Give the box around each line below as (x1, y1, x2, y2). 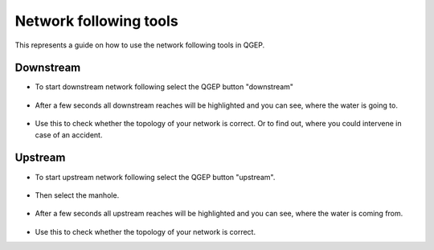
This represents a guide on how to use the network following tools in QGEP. (14, 40, 265, 50)
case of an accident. (35, 129, 103, 140)
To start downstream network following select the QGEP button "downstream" (35, 82, 293, 92)
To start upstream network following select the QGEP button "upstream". (35, 172, 276, 182)
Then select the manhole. (35, 190, 120, 200)
